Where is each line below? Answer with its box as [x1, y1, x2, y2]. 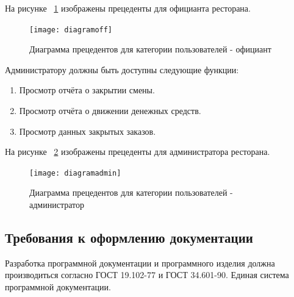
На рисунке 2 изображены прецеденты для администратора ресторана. [5, 145, 270, 158]
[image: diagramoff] [29, 25, 113, 34]
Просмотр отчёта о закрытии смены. [19, 84, 155, 96]
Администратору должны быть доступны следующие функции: [5, 63, 239, 76]
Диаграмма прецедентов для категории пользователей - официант [29, 43, 271, 55]
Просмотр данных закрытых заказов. [19, 124, 156, 137]
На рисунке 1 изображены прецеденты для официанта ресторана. [5, 2, 251, 14]
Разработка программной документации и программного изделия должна [5, 256, 275, 269]
